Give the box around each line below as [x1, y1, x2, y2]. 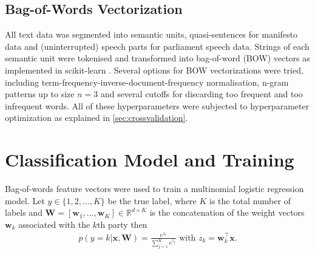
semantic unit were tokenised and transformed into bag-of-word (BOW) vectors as [5, 52, 310, 64]
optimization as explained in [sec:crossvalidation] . [5, 111, 188, 124]
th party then [97, 218, 147, 230]
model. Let [5, 194, 45, 207]
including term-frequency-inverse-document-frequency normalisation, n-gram [5, 75, 289, 88]
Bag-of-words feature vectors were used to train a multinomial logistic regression [5, 182, 304, 195]
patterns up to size [5, 88, 75, 100]
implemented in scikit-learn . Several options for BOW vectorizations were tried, [5, 63, 303, 76]
